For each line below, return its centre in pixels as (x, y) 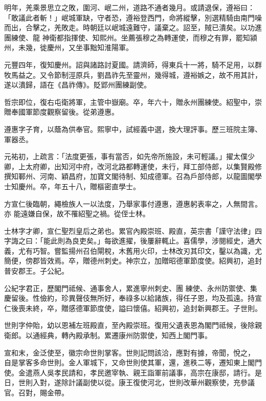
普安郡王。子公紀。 (36, 271)
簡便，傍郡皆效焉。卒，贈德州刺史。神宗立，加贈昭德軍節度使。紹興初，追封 (133, 261)
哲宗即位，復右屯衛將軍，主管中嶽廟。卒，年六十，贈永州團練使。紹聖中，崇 (133, 102)
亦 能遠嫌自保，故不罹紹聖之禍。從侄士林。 (77, 214)
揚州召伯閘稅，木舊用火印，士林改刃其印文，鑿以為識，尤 (165, 250)
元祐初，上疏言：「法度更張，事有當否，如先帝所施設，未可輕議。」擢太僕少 (129, 156)
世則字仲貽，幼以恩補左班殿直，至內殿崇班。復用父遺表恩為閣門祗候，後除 (129, 325)
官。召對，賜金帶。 (36, 392)
